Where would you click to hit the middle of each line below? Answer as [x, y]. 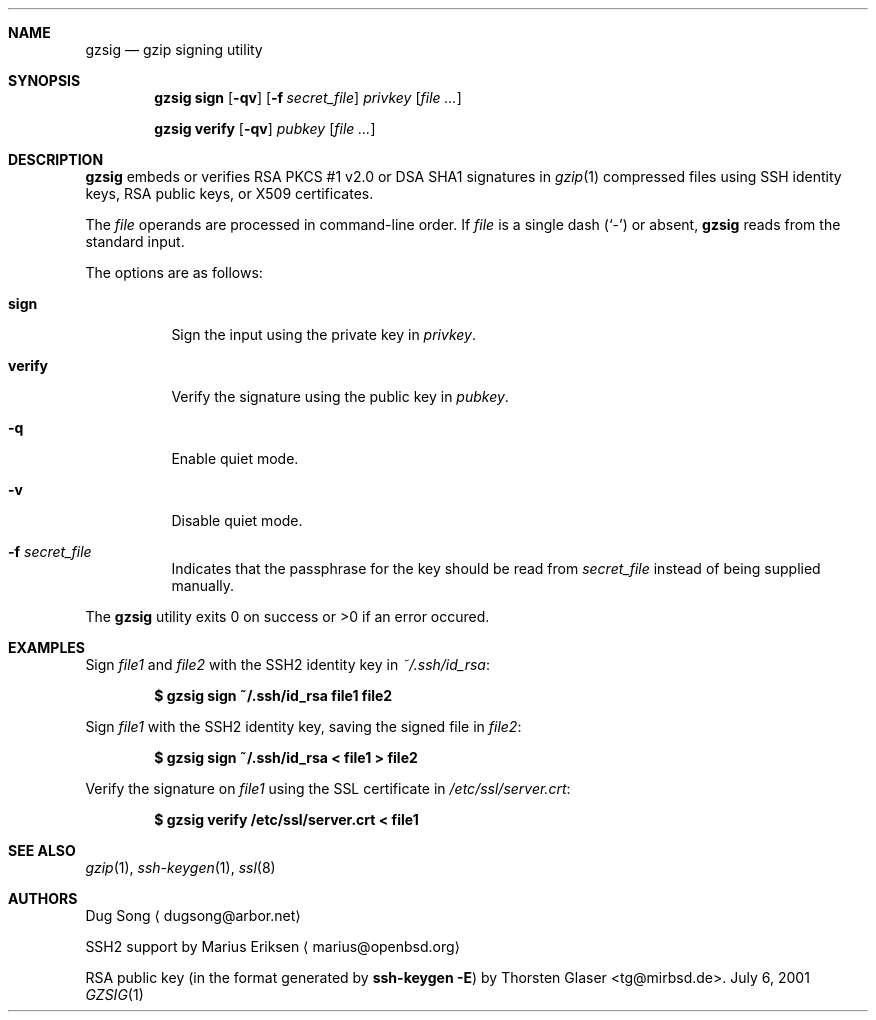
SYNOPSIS [44, 80]
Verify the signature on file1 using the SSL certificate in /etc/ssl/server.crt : [328, 788]
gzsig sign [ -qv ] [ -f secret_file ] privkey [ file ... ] [308, 97]
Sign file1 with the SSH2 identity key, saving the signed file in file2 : [303, 726]
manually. [203, 585]
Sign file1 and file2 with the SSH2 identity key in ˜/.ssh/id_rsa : [287, 664]
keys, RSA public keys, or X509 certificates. [229, 193]
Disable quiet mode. [237, 520]
